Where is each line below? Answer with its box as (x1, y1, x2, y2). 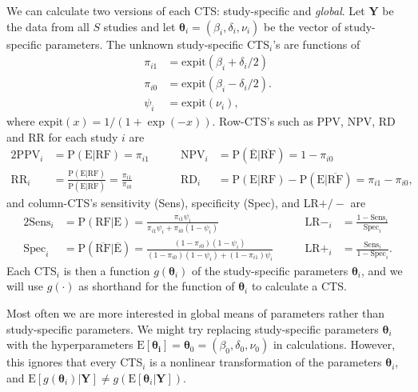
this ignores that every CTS (6, 354, 143, 370)
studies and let (103, 18, 176, 34)
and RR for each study (6, 128, 118, 145)
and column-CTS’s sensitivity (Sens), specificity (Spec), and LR (6, 194, 319, 210)
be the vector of (264, 18, 341, 34)
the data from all (6, 18, 90, 34)
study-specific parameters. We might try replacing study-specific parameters (6, 320, 379, 337)
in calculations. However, (273, 336, 396, 353)
